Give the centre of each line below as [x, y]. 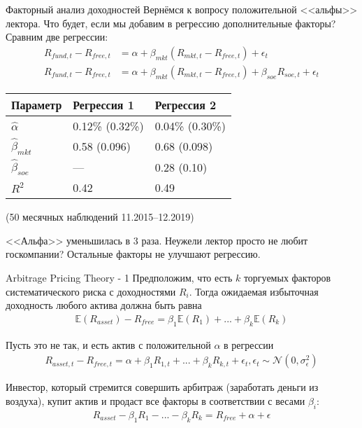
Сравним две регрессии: [57, 37]
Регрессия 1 [103, 104]
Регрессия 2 [186, 104]
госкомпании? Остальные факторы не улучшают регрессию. [133, 254]
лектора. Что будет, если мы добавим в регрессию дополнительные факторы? [171, 23]
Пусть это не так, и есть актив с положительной [108, 344]
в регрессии [249, 344]
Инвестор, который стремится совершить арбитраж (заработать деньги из [162, 387]
